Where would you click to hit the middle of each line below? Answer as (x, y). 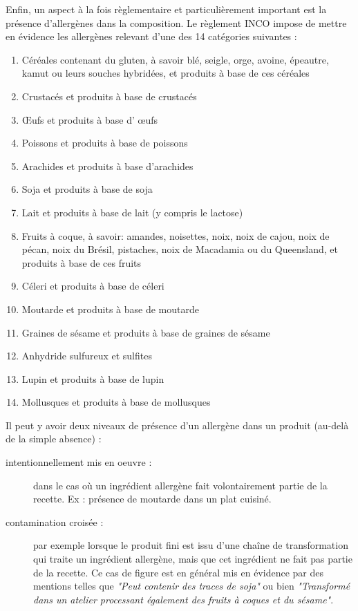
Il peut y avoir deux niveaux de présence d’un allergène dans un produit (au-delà (177, 425)
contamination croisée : (55, 521)
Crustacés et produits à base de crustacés (109, 96)
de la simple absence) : (54, 439)
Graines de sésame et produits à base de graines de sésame (146, 332)
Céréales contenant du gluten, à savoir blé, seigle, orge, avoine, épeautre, (175, 59)
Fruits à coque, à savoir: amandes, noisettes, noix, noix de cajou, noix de (176, 235)
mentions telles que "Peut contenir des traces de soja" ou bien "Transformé (192, 586)
